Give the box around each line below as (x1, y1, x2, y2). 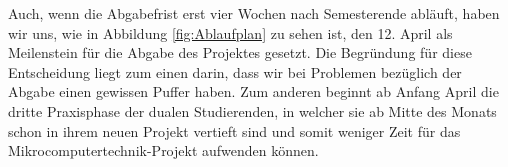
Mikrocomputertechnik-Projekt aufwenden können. (8, 140, 319, 161)
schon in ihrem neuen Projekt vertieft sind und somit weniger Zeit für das (8, 120, 461, 141)
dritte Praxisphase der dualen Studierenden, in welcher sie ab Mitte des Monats (8, 100, 497, 121)
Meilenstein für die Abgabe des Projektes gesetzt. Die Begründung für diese (8, 42, 472, 63)
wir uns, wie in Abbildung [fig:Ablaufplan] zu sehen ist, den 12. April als (8, 22, 453, 43)
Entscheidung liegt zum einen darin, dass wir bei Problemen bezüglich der (8, 61, 462, 82)
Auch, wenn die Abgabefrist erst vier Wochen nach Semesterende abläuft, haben (8, 3, 500, 23)
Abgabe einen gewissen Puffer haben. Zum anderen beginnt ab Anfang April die (8, 81, 499, 102)
